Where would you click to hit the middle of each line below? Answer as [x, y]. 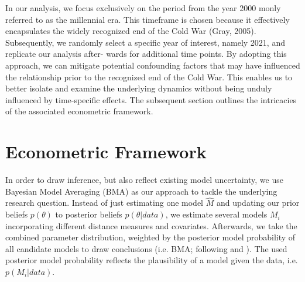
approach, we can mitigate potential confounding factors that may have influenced [153, 65]
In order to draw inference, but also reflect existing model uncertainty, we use [144, 180]
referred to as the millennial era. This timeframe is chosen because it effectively [148, 19]
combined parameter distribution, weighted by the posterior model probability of [150, 237]
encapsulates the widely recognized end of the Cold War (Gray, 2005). [131, 31]
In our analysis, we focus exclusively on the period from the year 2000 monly [143, 8]
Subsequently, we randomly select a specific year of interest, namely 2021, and [145, 42]
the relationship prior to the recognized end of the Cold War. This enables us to [149, 77]
